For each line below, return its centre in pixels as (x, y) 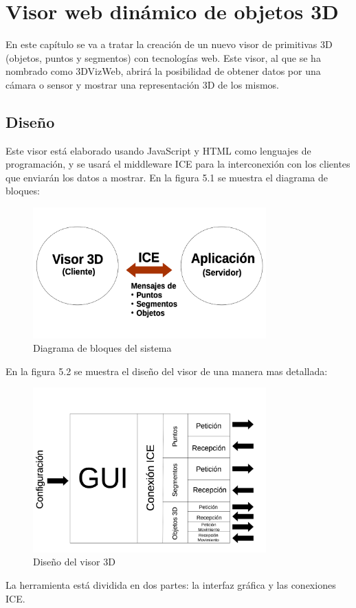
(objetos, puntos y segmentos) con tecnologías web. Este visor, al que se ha (163, 57)
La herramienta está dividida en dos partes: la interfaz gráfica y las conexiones (171, 584)
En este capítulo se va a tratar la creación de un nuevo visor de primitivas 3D (169, 44)
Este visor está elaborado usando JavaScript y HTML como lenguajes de (158, 150)
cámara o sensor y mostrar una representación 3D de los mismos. (142, 84)
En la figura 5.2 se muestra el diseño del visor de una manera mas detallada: (167, 371)
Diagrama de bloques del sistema (102, 348)
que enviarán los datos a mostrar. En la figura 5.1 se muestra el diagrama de (167, 177)
